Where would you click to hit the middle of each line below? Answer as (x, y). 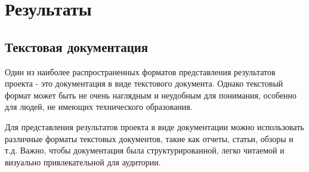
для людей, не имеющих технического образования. (99, 107)
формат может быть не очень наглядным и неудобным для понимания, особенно (151, 95)
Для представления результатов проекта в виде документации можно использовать (154, 126)
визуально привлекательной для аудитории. (83, 162)
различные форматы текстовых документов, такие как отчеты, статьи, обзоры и (149, 138)
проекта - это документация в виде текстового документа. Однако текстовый (144, 83)
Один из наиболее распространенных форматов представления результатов (140, 71)
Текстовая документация (77, 46)
